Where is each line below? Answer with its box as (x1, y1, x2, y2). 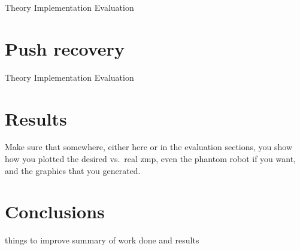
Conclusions (5, 199, 105, 224)
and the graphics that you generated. (5, 164, 141, 176)
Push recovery (5, 36, 125, 60)
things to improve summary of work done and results (5, 234, 199, 246)
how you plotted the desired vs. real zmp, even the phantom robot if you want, (5, 153, 296, 165)
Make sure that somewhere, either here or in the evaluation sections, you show (5, 141, 293, 153)
